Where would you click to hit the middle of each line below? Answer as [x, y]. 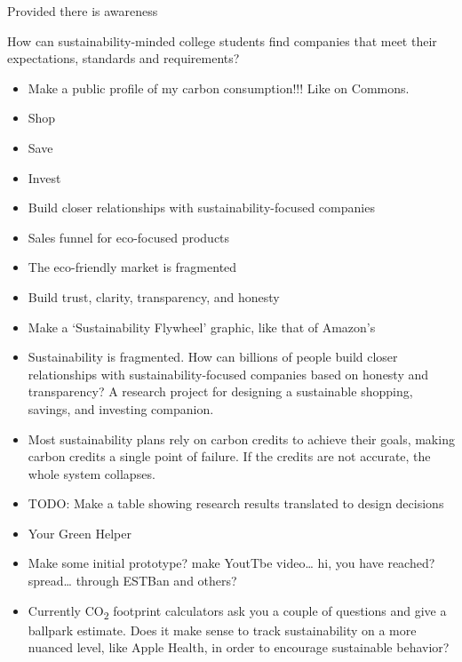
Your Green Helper [80, 533]
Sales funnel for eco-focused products [129, 237]
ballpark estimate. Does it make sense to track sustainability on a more [222, 630]
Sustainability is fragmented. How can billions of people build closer [213, 357]
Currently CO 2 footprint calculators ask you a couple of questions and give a [237, 611]
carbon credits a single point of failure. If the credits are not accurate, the [229, 456]
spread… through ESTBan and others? [132, 581]
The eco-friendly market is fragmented [132, 267]
